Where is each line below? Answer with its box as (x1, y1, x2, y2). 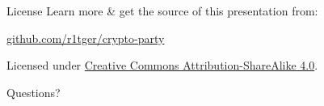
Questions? (6, 83, 61, 100)
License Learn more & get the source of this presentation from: (6, 2, 318, 19)
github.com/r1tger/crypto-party (6, 29, 165, 46)
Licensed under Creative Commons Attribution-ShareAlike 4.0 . (6, 57, 318, 74)
